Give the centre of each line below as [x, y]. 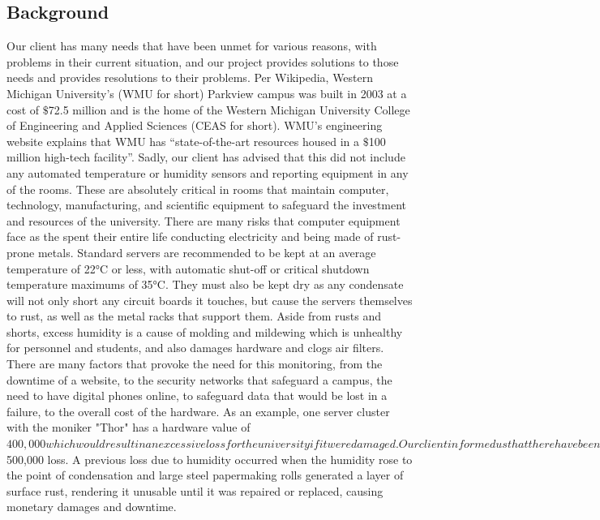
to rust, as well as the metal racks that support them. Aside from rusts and [194, 316]
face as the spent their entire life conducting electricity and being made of [190, 236]
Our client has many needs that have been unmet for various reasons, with [192, 46]
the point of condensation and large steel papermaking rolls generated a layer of [205, 475]
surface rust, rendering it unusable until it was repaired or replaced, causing [195, 490]
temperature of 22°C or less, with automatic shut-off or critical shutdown [188, 268]
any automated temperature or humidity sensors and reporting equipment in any [208, 172]
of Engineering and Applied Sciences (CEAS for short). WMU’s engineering [195, 125]
